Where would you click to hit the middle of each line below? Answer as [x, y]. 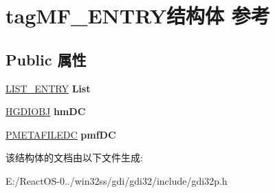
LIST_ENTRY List [48, 88]
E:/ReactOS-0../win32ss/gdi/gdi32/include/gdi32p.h [117, 180]
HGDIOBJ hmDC [46, 111]
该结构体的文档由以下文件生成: [74, 158]
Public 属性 [46, 59]
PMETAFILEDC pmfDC [61, 134]
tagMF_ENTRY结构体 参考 [138, 16]
